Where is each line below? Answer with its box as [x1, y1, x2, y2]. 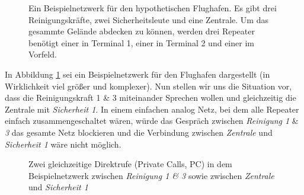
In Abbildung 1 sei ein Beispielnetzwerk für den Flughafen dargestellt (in [5, 68, 270, 80]
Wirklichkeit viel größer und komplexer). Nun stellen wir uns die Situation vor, [5, 79, 292, 92]
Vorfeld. [28, 48, 57, 60]
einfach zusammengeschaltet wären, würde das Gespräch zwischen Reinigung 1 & [5, 114, 299, 127]
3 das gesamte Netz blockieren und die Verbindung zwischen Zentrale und [5, 126, 273, 138]
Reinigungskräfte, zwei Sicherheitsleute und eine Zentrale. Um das [28, 13, 268, 25]
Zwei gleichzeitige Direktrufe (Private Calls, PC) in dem [28, 158, 232, 170]
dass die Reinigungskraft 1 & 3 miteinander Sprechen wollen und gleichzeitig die [5, 91, 296, 104]
